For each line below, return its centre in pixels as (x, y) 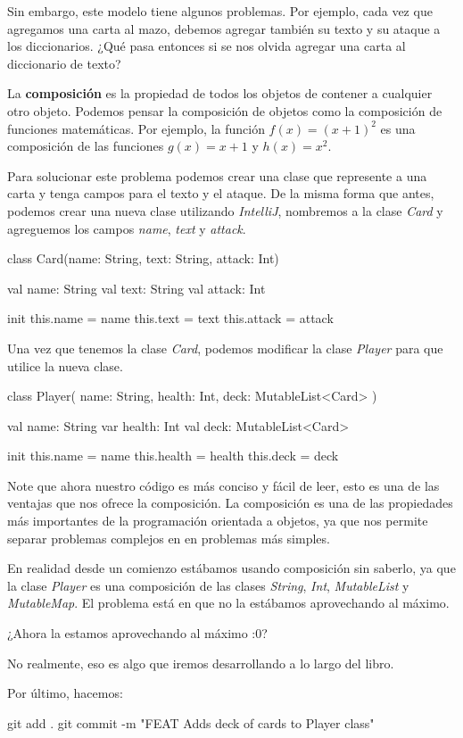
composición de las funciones (86, 146)
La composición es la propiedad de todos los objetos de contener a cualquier (220, 93)
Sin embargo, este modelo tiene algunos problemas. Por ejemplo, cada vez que (220, 11)
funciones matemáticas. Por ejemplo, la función (136, 128)
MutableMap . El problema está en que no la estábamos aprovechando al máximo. (228, 603)
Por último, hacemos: (65, 693)
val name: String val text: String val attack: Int (136, 288)
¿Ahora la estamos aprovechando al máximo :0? (137, 633)
